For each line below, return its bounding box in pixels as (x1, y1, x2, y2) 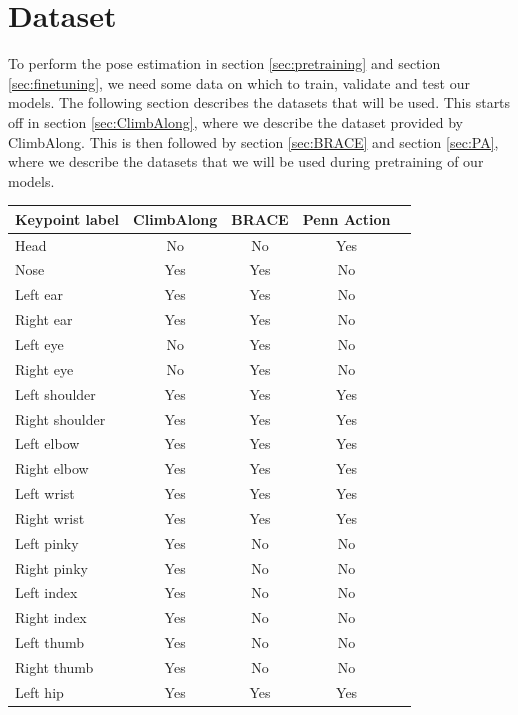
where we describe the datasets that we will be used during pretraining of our (8, 151, 484, 172)
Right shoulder (15, 408, 106, 429)
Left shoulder (15, 383, 96, 404)
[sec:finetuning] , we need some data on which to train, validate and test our (8, 72, 470, 93)
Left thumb (15, 632, 85, 653)
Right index (15, 607, 87, 628)
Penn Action (302, 208, 391, 229)
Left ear (15, 284, 64, 305)
